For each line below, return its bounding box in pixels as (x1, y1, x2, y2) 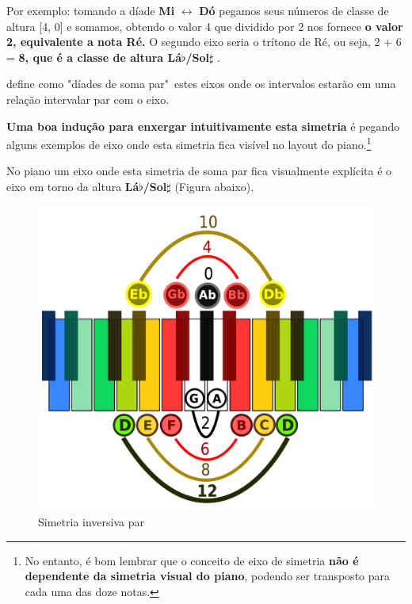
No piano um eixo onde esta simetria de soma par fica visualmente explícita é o (6, 162, 392, 179)
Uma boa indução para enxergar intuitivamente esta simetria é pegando (6, 117, 400, 134)
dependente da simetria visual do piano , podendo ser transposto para (25, 568, 391, 584)
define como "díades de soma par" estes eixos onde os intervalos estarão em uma (6, 75, 396, 92)
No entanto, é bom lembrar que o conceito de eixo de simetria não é (25, 552, 359, 568)
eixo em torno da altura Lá (6, 178, 139, 194)
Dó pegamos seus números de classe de (199, 2, 389, 18)
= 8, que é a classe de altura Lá (6, 48, 181, 65)
